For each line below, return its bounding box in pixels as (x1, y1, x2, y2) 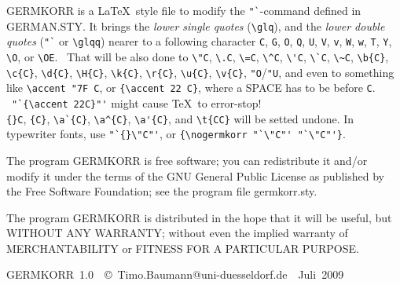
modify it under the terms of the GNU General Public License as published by (6, 167, 384, 184)
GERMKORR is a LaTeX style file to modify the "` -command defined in (6, 2, 361, 18)
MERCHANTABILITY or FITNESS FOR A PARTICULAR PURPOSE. (6, 239, 359, 256)
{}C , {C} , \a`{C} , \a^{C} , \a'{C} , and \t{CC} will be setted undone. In (6, 110, 354, 126)
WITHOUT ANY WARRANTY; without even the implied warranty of (6, 225, 348, 241)
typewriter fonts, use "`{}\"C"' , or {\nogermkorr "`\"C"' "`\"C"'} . (6, 126, 346, 142)
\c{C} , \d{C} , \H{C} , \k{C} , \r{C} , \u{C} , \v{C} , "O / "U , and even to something (6, 64, 394, 80)
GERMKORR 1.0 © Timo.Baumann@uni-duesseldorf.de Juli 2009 (6, 266, 344, 283)
